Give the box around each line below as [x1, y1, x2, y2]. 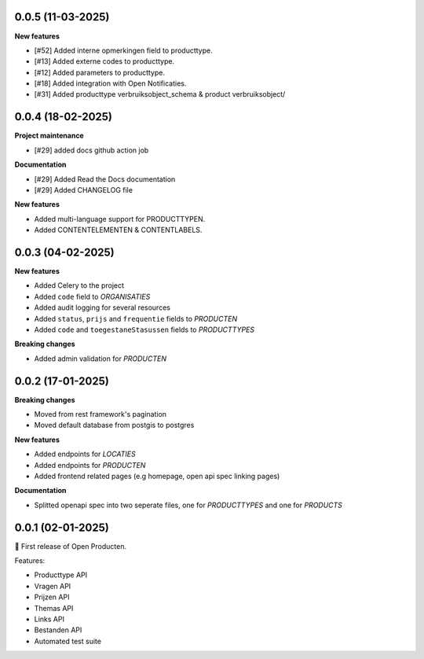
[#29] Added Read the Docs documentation [34, 174, 176, 184]
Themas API [34, 603, 74, 613]
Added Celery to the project [34, 281, 125, 290]
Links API [34, 614, 64, 624]
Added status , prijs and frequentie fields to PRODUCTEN [34, 314, 238, 323]
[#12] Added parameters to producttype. [34, 68, 165, 77]
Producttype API [34, 570, 88, 580]
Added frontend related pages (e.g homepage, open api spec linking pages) [34, 472, 280, 480]
